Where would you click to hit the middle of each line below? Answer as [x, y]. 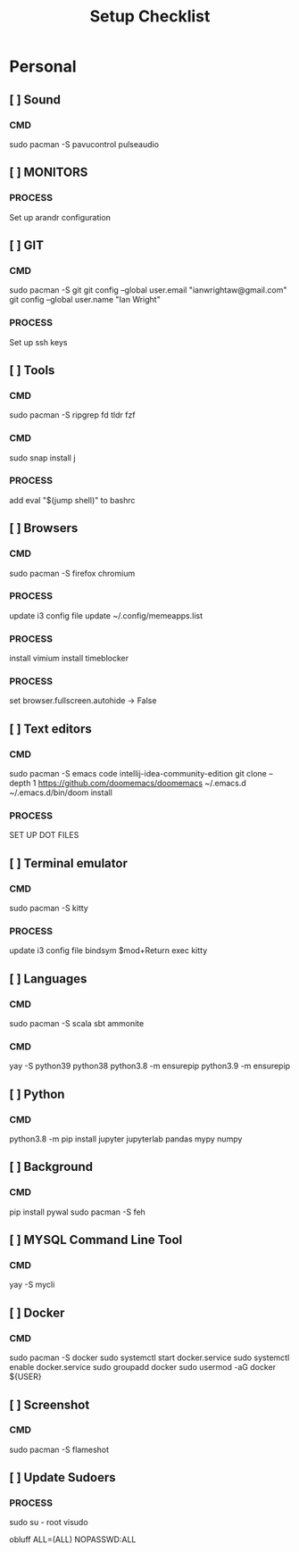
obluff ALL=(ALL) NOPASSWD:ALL [73, 1540]
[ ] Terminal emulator [68, 863]
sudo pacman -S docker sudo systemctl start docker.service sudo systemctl [149, 1357]
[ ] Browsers [44, 528]
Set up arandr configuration [60, 217]
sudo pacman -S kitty [49, 909]
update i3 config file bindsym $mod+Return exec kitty [108, 950]
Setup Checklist [150, 17]
